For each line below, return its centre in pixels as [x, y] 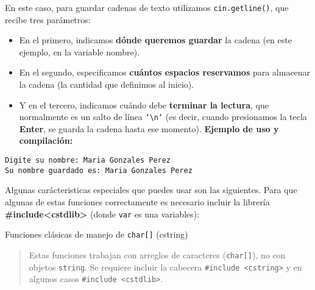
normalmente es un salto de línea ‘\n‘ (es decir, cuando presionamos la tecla [163, 117]
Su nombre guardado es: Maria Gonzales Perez [99, 170]
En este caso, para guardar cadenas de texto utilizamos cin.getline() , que [147, 7]
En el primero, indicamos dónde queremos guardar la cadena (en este [155, 40]
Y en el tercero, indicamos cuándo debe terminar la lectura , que [144, 104]
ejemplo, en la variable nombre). [80, 51]
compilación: [46, 140]
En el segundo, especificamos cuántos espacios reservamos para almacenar [165, 72]
